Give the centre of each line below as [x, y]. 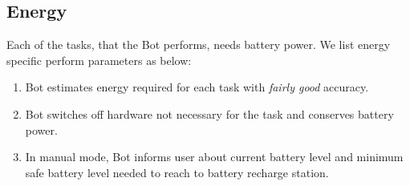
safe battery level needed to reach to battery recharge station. [177, 172]
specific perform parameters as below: [99, 60]
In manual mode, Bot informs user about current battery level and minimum [214, 157]
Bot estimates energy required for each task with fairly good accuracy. [197, 87]
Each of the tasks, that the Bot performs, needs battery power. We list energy [199, 44]
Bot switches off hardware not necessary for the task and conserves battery [209, 113]
